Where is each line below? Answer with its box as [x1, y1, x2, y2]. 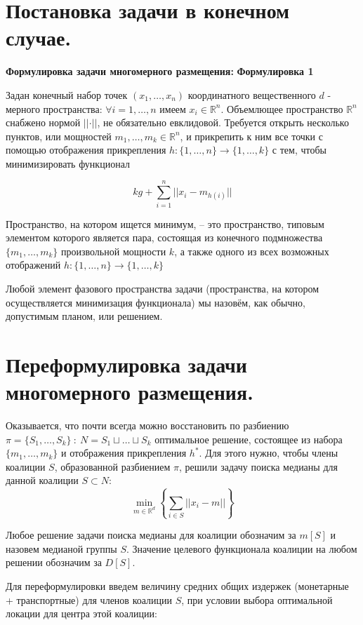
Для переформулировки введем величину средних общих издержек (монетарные [6, 578, 349, 593]
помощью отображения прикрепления [6, 142, 166, 157]
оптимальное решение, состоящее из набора [154, 431, 343, 446]
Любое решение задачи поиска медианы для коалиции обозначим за [6, 527, 296, 542]
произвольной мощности [61, 243, 166, 258]
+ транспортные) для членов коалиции [6, 592, 173, 607]
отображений [6, 257, 61, 272]
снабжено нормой [6, 115, 81, 130]
